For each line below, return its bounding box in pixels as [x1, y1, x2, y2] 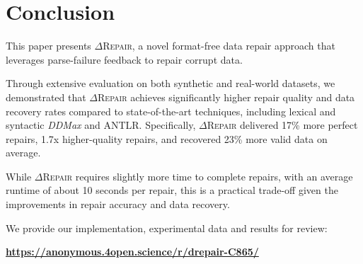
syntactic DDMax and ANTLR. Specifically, [6, 117, 196, 132]
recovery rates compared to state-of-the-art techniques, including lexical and [6, 103, 336, 118]
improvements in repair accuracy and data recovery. [6, 197, 230, 212]
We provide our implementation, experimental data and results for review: [6, 220, 328, 235]
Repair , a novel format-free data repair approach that [103, 38, 335, 53]
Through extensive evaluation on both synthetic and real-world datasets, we [6, 76, 335, 91]
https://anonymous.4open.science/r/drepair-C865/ [6, 244, 259, 259]
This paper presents [6, 38, 91, 53]
